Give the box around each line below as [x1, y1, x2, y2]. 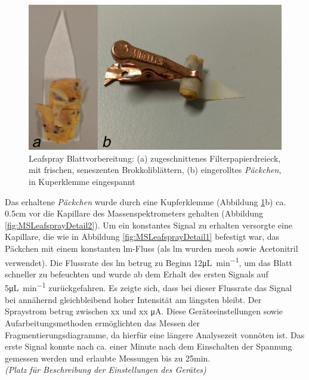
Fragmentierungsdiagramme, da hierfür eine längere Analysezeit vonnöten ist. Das [5, 328, 305, 341]
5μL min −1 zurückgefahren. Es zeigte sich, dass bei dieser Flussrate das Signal [5, 280, 292, 294]
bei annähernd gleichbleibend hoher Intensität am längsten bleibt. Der [5, 293, 262, 305]
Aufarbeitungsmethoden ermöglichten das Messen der [5, 316, 200, 329]
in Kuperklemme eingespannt [29, 175, 135, 188]
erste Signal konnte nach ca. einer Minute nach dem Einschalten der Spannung [5, 340, 292, 353]
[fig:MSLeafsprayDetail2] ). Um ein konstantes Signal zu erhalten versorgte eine [5, 218, 292, 231]
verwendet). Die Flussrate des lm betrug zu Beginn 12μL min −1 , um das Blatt [5, 254, 292, 268]
